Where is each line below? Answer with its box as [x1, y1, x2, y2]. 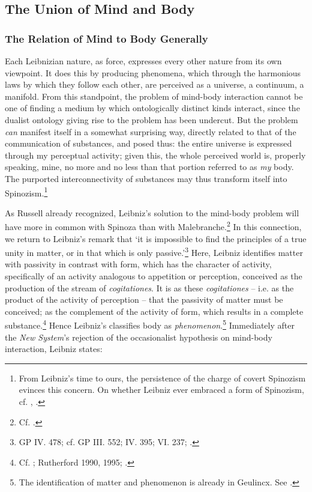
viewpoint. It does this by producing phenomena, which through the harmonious [5, 66, 301, 79]
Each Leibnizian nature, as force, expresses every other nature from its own [5, 55, 282, 67]
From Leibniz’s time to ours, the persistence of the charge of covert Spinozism [19, 371, 306, 384]
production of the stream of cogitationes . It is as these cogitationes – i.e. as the [5, 281, 294, 294]
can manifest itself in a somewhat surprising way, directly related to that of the [5, 125, 296, 138]
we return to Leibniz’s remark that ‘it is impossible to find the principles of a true [5, 232, 307, 244]
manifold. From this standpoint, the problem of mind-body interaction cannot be [5, 90, 303, 102]
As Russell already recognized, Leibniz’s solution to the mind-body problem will [5, 206, 299, 219]
